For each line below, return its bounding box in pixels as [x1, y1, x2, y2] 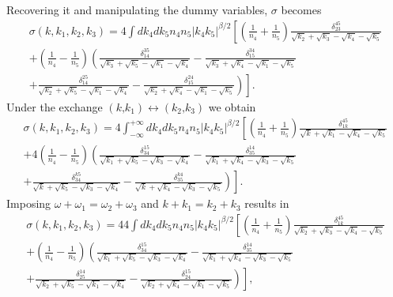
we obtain [208, 98, 256, 115]
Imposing [6, 195, 51, 212]
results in [244, 195, 289, 212]
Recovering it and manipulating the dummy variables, [6, 2, 268, 17]
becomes [281, 2, 322, 17]
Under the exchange [6, 98, 103, 115]
